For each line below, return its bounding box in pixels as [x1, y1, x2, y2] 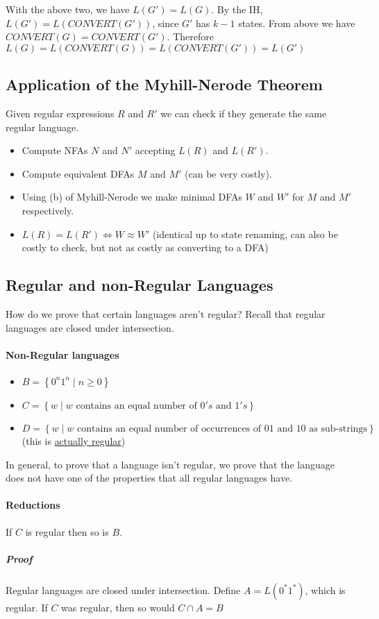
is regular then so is [25, 524, 109, 539]
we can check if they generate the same [160, 105, 327, 120]
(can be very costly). [185, 166, 272, 180]
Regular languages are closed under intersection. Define [6, 582, 241, 597]
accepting [135, 143, 176, 158]
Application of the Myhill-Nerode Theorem [6, 74, 323, 95]
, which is [305, 582, 346, 597]
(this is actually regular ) [22, 433, 126, 448]
